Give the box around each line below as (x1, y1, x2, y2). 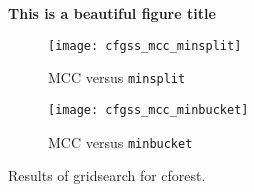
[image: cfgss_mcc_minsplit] (48, 38, 242, 53)
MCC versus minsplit (48, 67, 186, 88)
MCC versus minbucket (48, 131, 193, 152)
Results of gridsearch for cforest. (8, 165, 206, 186)
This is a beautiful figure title (8, 3, 216, 23)
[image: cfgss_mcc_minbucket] (48, 102, 249, 117)
